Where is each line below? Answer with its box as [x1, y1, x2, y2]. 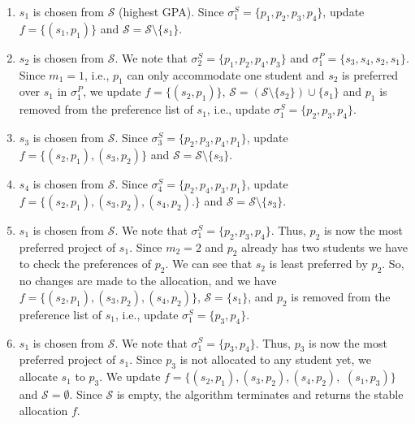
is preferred [342, 66, 399, 83]
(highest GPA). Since [119, 3, 224, 19]
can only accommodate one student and [127, 66, 325, 83]
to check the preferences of [19, 255, 152, 272]
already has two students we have [241, 238, 408, 255]
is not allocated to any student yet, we [179, 351, 372, 368]
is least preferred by [269, 255, 368, 272]
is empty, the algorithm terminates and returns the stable [116, 386, 404, 403]
